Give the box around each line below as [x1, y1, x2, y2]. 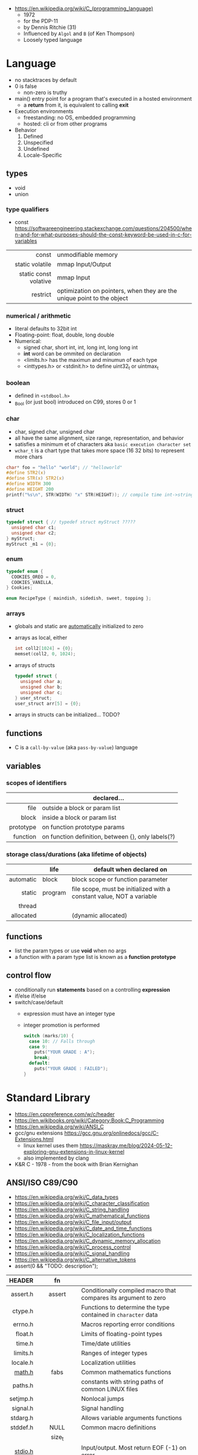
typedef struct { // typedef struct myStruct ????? [6, 519, 136, 525]
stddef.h [10, 1423, 34, 1431]
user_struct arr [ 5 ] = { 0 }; [14, 701, 81, 707]
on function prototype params [42, 823, 125, 831]
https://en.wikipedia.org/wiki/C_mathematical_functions [14, 1212, 150, 1219]
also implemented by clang [23, 1154, 90, 1162]
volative [29, 277, 52, 285]
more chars [14, 453, 43, 460]
